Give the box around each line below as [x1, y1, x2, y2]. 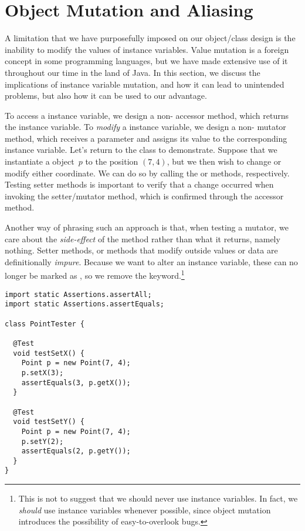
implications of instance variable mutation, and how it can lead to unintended [5, 78, 284, 90]
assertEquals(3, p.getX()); [21, 378, 131, 387]
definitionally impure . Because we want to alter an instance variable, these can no [5, 255, 298, 268]
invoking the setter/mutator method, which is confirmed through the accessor [5, 189, 284, 202]
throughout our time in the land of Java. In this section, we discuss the [5, 66, 260, 78]
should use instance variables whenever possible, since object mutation [18, 503, 271, 516]
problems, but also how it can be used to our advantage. [5, 89, 207, 102]
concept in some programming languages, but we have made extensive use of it [5, 55, 288, 67]
